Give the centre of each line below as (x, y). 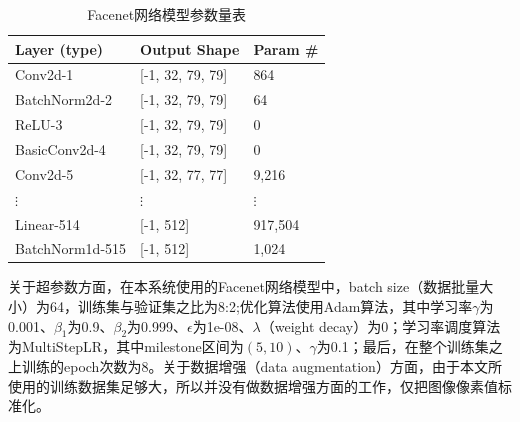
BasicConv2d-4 (60, 148)
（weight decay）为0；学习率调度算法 (380, 325)
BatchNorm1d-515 (71, 248)
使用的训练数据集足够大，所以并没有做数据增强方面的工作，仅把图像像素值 (253, 385)
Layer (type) (59, 48)
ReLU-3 (39, 124)
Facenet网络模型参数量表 (167, 14)
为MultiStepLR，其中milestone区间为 (126, 346)
